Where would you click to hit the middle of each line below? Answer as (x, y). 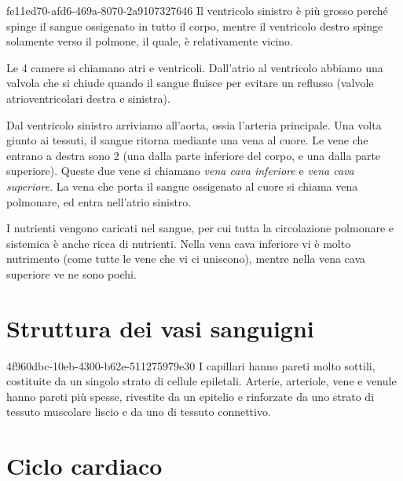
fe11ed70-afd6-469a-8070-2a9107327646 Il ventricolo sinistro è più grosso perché (197, 10)
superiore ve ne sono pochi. (71, 273)
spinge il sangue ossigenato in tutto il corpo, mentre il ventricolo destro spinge (195, 26)
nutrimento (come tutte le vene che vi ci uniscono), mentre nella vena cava (186, 259)
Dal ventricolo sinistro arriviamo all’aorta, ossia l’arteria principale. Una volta (194, 124)
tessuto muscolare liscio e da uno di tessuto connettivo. (139, 412)
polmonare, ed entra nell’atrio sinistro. (99, 201)
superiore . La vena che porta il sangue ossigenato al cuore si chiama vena (182, 186)
